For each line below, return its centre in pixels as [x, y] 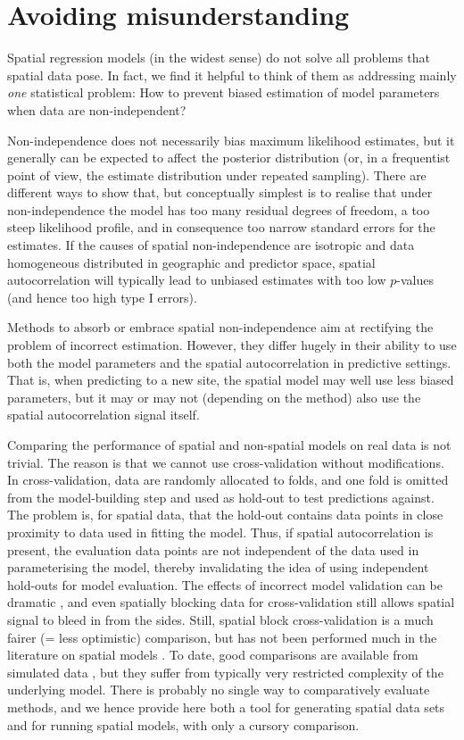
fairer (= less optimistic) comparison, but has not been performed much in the [222, 637]
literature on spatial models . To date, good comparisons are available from [213, 655]
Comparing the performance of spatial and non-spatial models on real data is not [229, 445]
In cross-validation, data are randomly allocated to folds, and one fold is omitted [228, 480]
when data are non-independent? [97, 109]
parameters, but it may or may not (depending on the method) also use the [214, 397]
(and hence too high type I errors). [102, 297]
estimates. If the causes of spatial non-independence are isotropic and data [211, 245]
